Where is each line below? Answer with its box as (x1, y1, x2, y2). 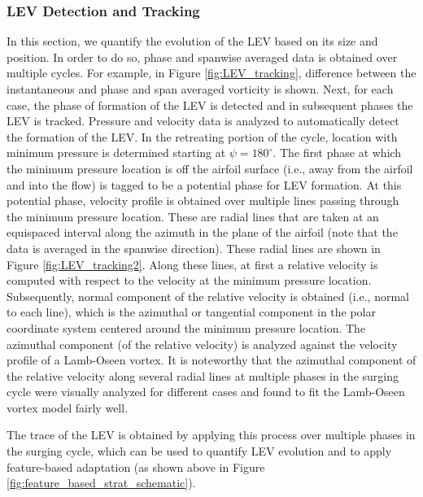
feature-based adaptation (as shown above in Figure (7, 458, 265, 475)
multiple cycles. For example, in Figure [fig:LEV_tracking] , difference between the (7, 64, 416, 81)
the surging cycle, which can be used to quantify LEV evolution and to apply (7, 443, 392, 460)
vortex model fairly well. (7, 399, 129, 416)
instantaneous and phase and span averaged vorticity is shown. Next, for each (7, 81, 394, 97)
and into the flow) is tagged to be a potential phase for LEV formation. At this (7, 176, 402, 193)
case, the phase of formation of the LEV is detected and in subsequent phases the (7, 96, 413, 113)
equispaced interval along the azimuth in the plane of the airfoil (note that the (7, 224, 398, 241)
